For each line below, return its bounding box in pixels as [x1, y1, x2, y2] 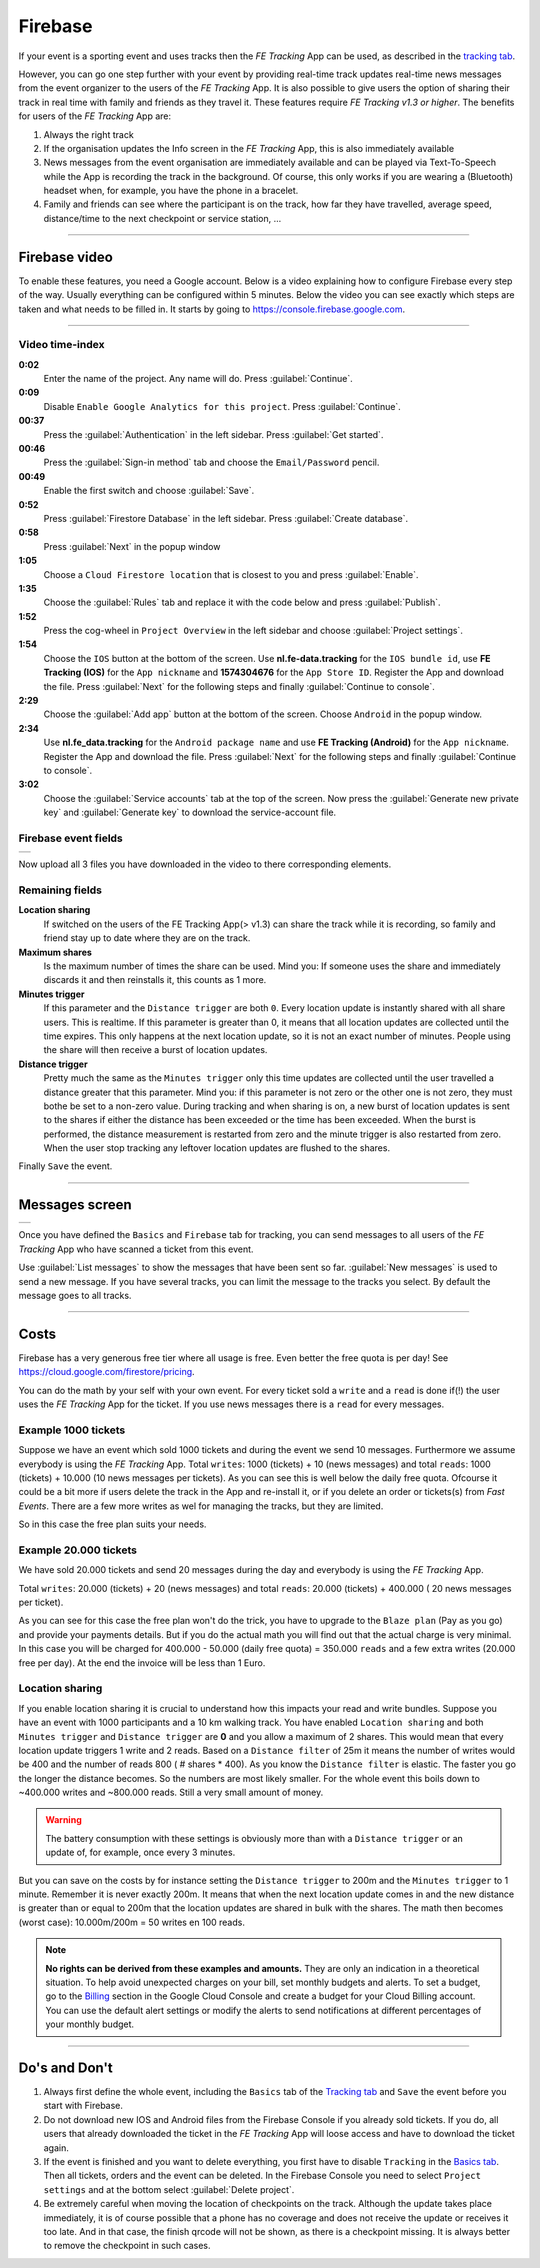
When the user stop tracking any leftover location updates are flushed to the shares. [43, 1142, 390, 1154]
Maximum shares [18, 946, 92, 958]
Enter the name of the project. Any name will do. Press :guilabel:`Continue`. [43, 373, 354, 385]
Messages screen [18, 1196, 132, 1214]
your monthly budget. [45, 2018, 135, 2030]
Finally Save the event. [18, 1160, 113, 1172]
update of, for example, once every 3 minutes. [45, 1846, 236, 1859]
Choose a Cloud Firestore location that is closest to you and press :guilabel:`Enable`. [43, 568, 419, 580]
